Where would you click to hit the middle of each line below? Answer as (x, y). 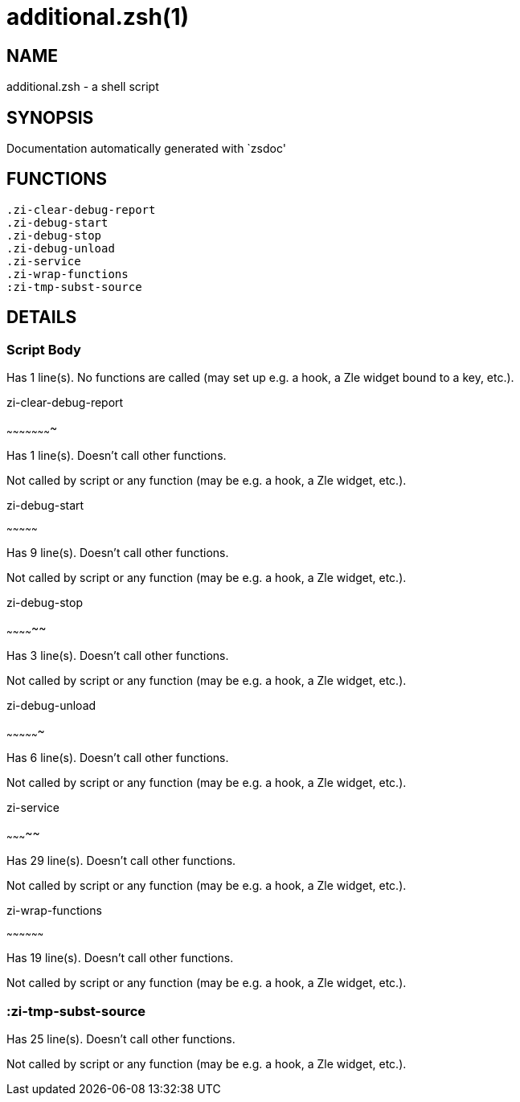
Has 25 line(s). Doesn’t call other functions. (121, 1039)
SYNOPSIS (50, 117)
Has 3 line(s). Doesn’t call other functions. (118, 655)
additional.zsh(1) (98, 17)
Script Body (44, 349)
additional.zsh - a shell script (83, 87)
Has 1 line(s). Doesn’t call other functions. (117, 455)
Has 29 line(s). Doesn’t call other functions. (121, 861)
